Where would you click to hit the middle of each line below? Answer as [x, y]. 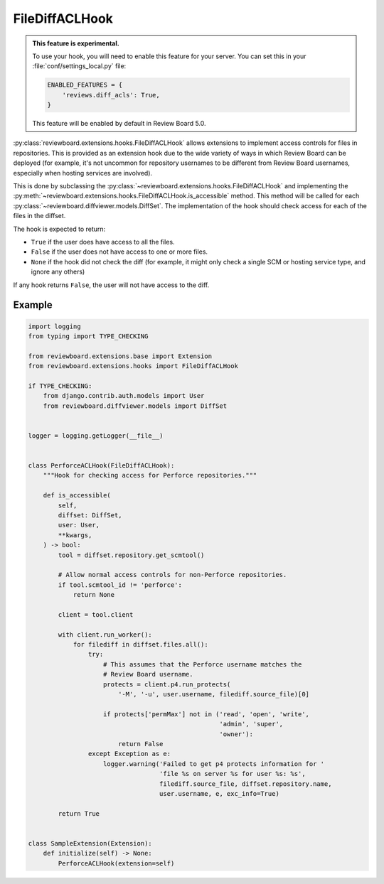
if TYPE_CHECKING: [60, 386]
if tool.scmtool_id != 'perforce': [120, 585]
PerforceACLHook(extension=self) [116, 863]
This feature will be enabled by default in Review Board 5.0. [119, 124]
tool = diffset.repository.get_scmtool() [131, 555]
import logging [54, 326]
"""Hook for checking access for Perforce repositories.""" [150, 475]
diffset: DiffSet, [90, 515]
